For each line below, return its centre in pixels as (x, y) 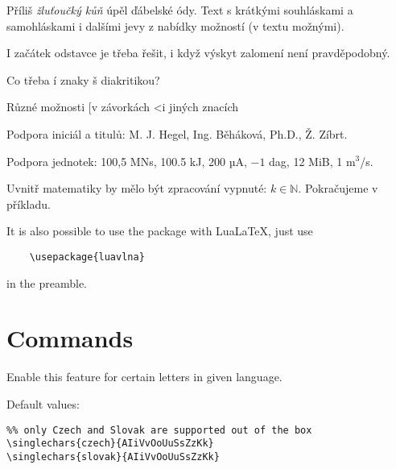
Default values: (43, 403)
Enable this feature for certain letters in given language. (144, 377)
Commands (70, 338)
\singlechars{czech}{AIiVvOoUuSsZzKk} (110, 444)
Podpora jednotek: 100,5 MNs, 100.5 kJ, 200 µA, (127, 161)
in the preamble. (47, 282)
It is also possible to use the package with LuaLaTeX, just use (160, 231)
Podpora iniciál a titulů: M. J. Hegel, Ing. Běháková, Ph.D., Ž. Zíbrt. (177, 133)
